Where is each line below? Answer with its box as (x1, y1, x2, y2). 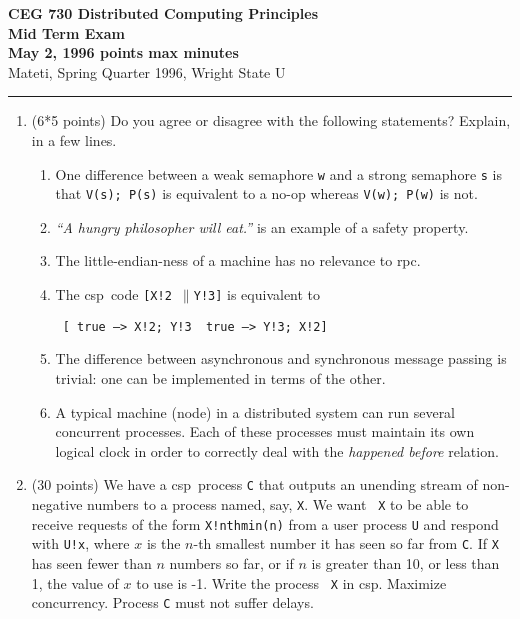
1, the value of (31, 572, 119, 593)
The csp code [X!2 (55, 284, 172, 305)
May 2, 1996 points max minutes (8, 42, 239, 63)
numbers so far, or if (169, 552, 294, 573)
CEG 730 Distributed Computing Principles (8, 3, 319, 23)
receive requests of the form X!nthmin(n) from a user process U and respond (31, 513, 499, 534)
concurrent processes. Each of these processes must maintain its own (55, 421, 475, 442)
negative (31, 494, 83, 514)
